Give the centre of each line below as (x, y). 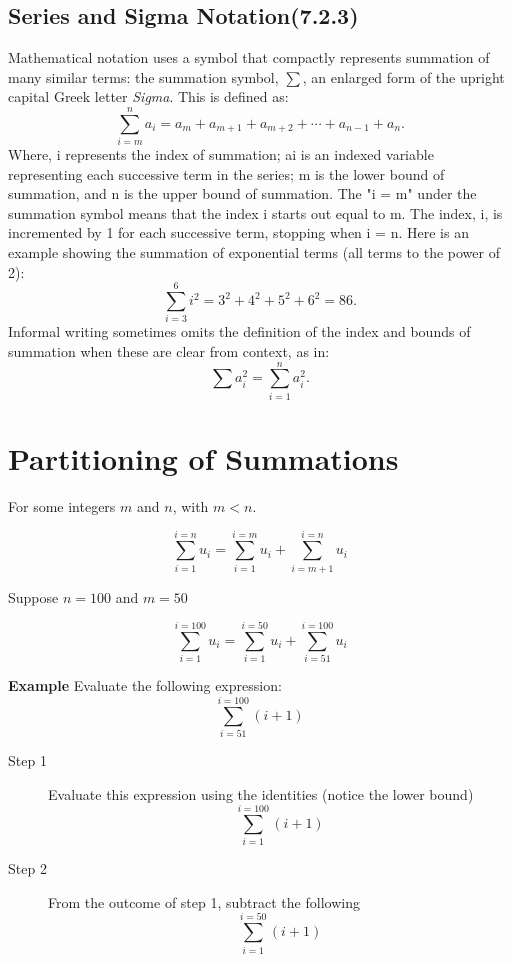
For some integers (62, 505)
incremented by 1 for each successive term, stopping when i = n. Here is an (238, 232)
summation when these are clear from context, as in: (169, 350)
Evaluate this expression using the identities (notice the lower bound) (261, 793)
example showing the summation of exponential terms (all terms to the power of (254, 252)
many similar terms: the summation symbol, (143, 76)
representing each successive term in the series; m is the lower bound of (226, 173)
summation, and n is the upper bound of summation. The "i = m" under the (242, 193)
